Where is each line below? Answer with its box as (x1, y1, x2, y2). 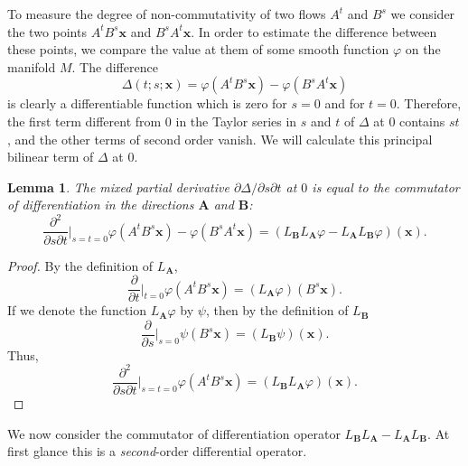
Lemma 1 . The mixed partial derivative (7, 177, 229, 196)
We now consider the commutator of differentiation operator (7, 424, 341, 443)
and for (324, 94, 365, 113)
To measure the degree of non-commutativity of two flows (7, 5, 326, 23)
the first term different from (7, 111, 162, 130)
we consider (390, 5, 455, 23)
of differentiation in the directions (7, 195, 194, 214)
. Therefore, (396, 94, 462, 113)
